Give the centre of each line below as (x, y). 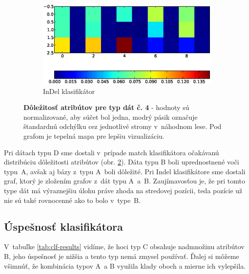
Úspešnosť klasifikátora (63, 226)
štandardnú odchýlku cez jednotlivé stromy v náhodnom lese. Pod (123, 126)
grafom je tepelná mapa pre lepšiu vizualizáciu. (94, 136)
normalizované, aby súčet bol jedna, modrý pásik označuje (111, 117)
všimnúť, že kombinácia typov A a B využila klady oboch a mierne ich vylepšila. (125, 265)
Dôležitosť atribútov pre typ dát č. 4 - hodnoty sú (106, 107)
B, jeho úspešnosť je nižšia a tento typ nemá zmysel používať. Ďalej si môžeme (122, 256)
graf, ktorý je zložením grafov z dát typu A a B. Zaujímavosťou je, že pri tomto (124, 181)
